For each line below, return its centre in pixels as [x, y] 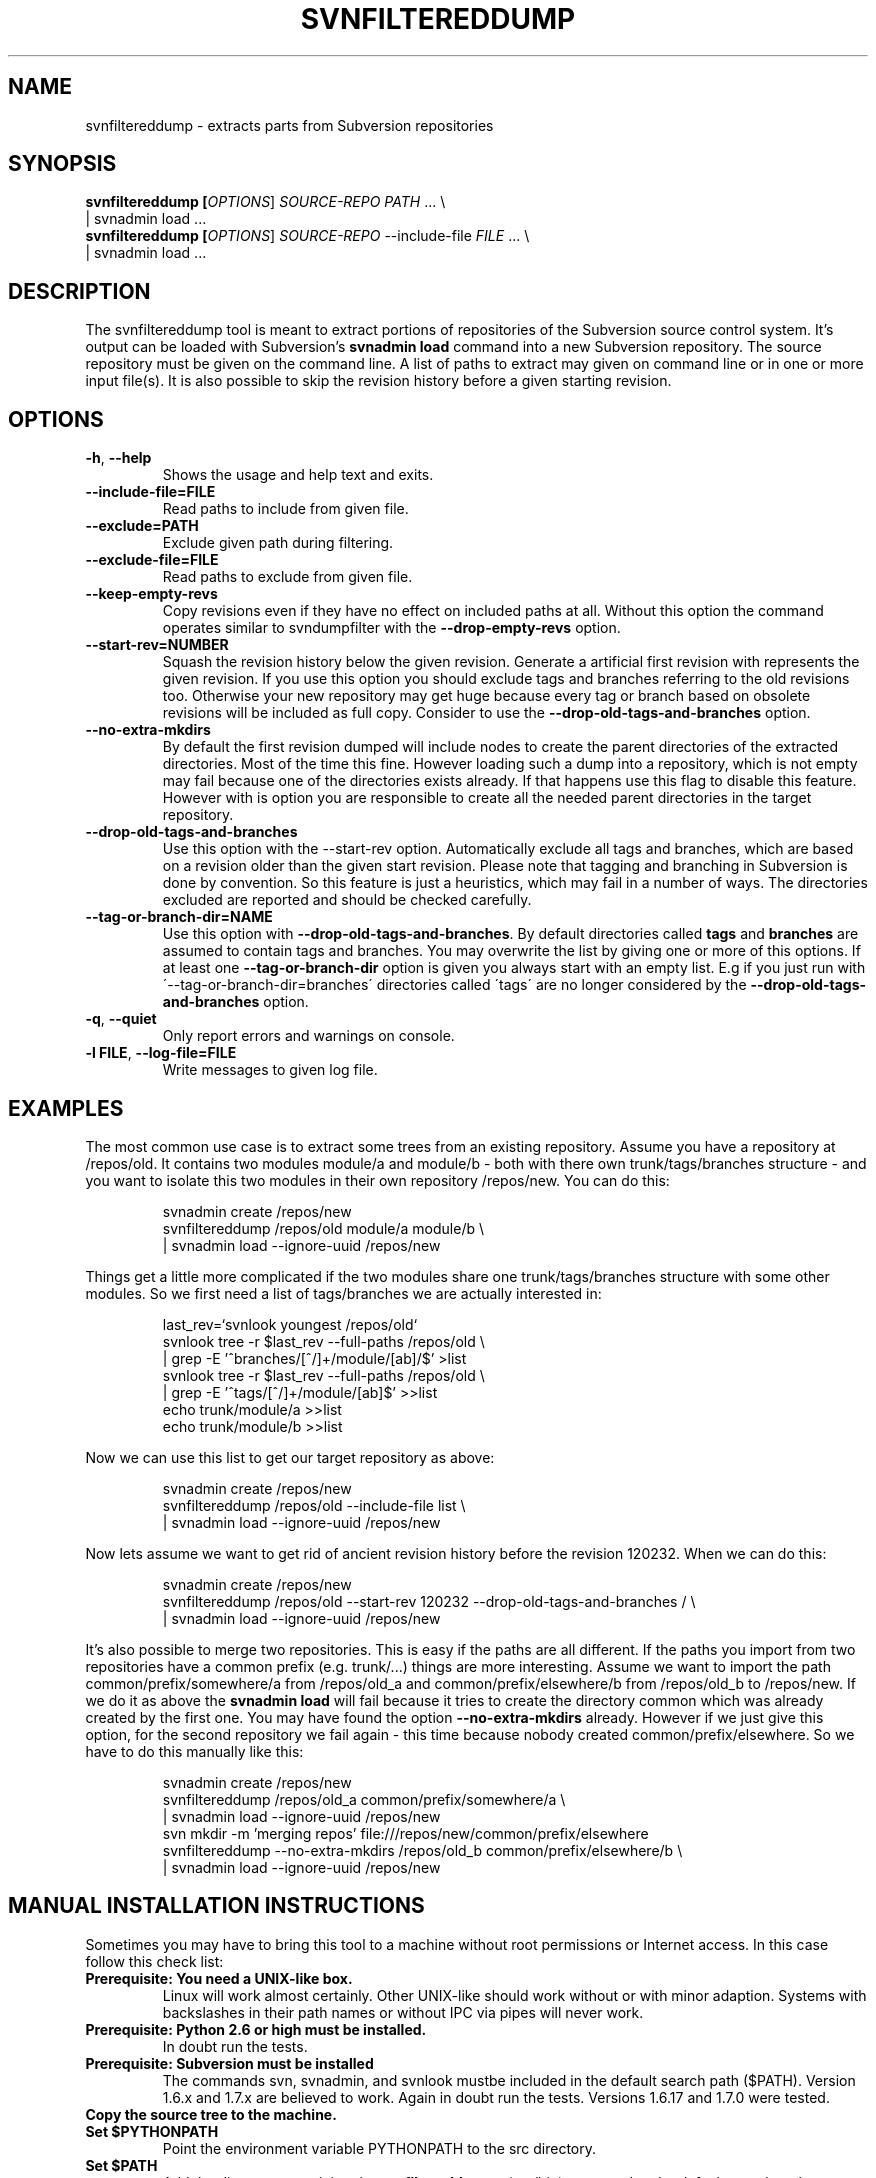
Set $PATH [121, 2165]
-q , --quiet [121, 1019]
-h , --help [118, 458]
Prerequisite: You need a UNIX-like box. [219, 1978]
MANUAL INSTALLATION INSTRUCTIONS [216, 1906]
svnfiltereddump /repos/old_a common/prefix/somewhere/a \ [364, 1799]
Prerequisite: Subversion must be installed [229, 2063]
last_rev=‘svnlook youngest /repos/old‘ [290, 1324]
